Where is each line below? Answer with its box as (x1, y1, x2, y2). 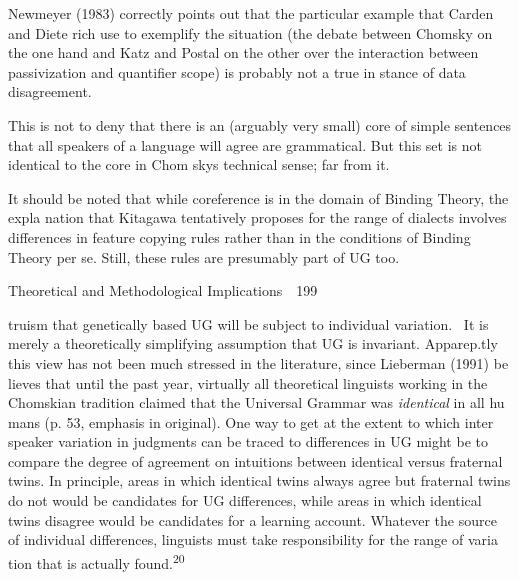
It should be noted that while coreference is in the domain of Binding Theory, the (8, 187, 509, 208)
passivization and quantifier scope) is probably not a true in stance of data (8, 61, 466, 82)
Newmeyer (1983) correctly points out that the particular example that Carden (8, 3, 494, 23)
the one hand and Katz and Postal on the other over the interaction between (8, 42, 479, 63)
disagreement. (8, 81, 92, 102)
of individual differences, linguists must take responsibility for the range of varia (8, 529, 498, 550)
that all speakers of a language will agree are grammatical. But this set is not (8, 134, 482, 155)
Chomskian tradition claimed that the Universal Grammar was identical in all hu (8, 392, 505, 413)
